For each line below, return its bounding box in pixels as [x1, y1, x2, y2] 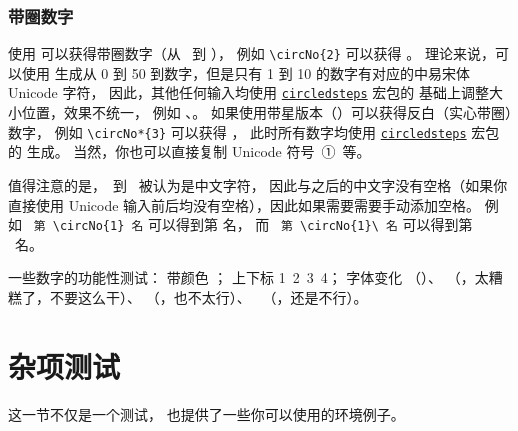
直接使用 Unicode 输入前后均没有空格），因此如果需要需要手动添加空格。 [8, 194, 481, 215]
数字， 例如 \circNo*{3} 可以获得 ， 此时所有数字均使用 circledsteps [8, 121, 467, 142]
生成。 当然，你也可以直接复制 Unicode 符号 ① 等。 [26, 141, 371, 162]
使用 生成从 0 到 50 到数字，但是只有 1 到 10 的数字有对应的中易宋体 [21, 62, 470, 83]
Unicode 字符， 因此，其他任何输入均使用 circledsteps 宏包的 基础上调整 [8, 82, 490, 103]
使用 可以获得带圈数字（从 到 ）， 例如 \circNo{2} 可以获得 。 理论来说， [8, 43, 495, 64]
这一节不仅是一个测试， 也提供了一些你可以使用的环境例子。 [8, 403, 405, 424]
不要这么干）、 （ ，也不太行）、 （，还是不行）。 [49, 287, 368, 307]
